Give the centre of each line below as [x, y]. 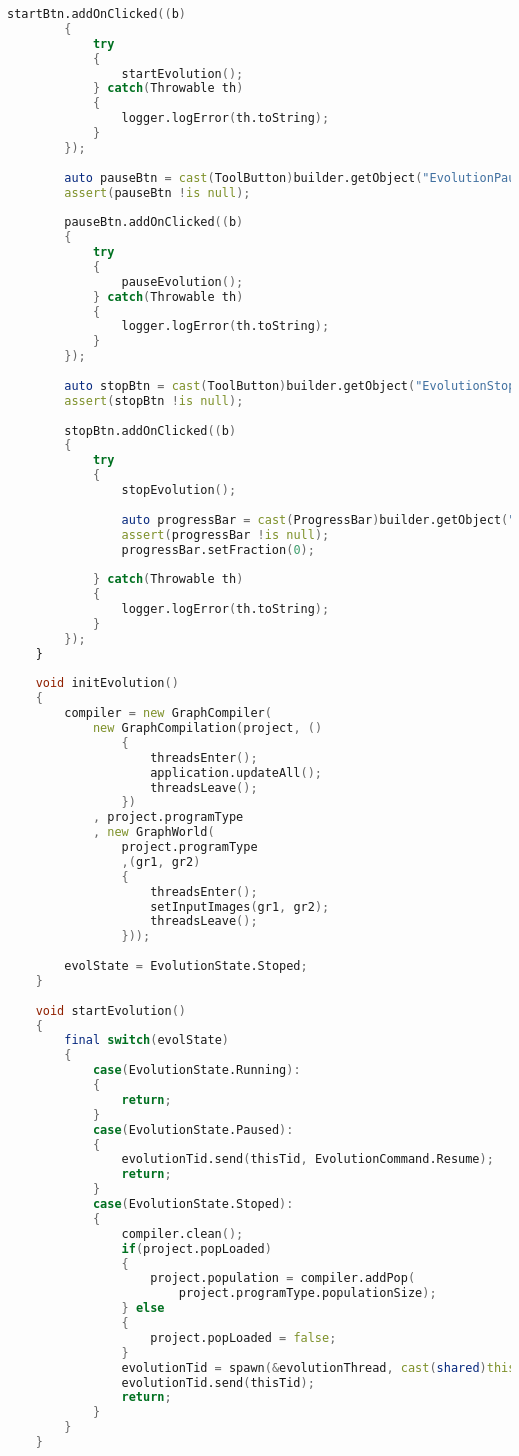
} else [143, 1308]
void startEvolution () [110, 1010]
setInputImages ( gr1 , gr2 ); [240, 906]
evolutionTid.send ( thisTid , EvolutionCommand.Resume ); [307, 1159]
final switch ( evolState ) [146, 1040]
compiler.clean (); [182, 1233]
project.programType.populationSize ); [307, 1293]
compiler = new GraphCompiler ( [168, 713]
